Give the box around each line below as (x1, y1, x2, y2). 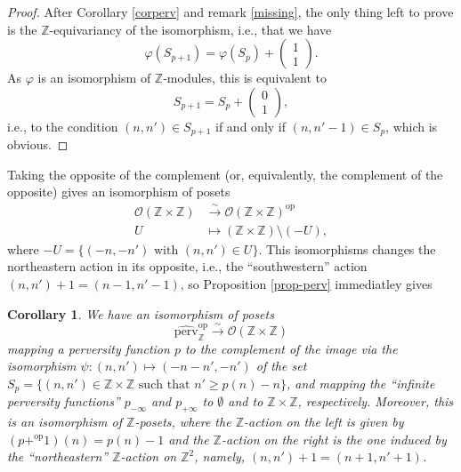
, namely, (194, 447, 246, 466)
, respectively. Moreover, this (297, 392, 454, 411)
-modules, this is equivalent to (163, 68, 327, 87)
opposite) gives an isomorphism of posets (7, 182, 230, 201)
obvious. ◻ (7, 135, 69, 154)
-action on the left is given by (243, 412, 404, 431)
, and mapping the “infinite (287, 374, 435, 393)
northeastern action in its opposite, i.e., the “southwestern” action (7, 257, 368, 276)
